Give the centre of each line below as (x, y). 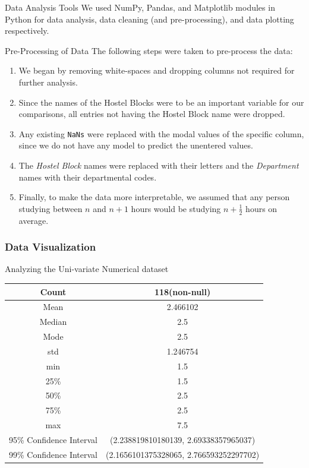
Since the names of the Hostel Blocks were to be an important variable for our (161, 102)
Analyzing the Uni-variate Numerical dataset (87, 269)
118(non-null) (182, 291)
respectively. (27, 31)
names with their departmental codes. (88, 177)
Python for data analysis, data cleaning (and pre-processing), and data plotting (149, 19)
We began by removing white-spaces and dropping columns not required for (157, 70)
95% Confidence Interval (53, 439)
